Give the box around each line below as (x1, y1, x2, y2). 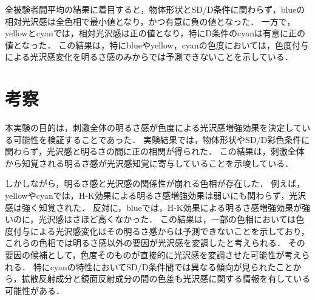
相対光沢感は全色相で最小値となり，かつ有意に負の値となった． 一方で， (5, 15, 296, 27)
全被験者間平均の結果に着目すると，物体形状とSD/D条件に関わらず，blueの (5, 3, 305, 15)
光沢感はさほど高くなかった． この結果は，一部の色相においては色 (38, 213, 305, 225)
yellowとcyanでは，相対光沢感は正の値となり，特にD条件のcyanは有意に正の (5, 27, 306, 39)
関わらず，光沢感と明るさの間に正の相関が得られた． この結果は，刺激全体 (5, 145, 305, 158)
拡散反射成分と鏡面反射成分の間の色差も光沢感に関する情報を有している (21, 272, 311, 285)
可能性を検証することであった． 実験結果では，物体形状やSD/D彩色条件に (13, 133, 310, 145)
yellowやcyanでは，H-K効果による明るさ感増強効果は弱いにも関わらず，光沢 (5, 189, 307, 202)
